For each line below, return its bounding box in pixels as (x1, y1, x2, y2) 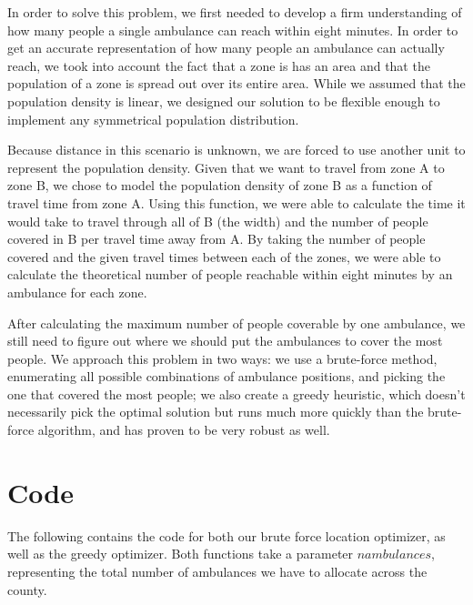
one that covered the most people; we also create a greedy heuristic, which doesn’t (7, 384, 466, 403)
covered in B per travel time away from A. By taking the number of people (7, 229, 426, 248)
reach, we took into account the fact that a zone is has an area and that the (7, 55, 430, 75)
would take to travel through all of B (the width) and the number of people (7, 211, 428, 230)
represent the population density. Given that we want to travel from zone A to (7, 157, 445, 176)
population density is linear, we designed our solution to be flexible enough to (7, 91, 440, 110)
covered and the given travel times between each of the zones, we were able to (7, 247, 441, 266)
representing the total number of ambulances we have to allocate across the (7, 561, 428, 580)
